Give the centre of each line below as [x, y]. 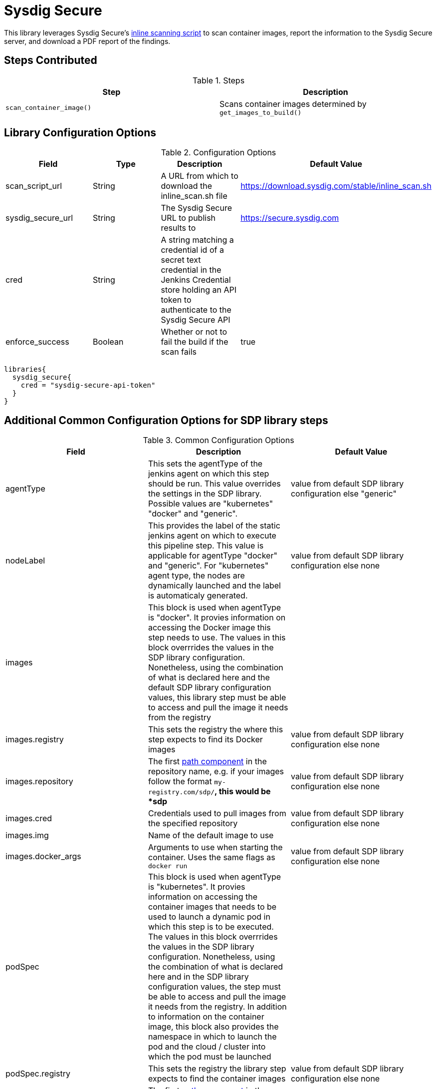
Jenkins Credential [196, 280]
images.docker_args [43, 856]
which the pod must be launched [210, 1057]
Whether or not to [194, 332]
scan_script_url [34, 186]
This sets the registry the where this [216, 730]
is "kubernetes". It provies [197, 887]
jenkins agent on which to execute [212, 536]
